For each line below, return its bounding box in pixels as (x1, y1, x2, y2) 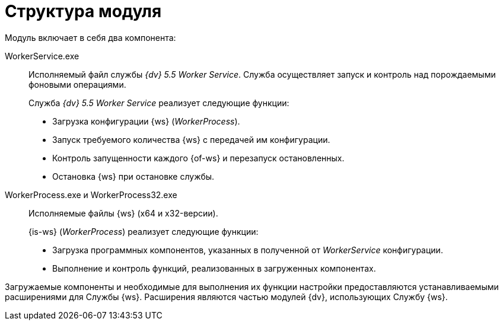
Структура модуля (5, 1, 162, 21)
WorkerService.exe (5, 50, 79, 61)
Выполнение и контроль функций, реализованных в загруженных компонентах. (52, 263, 376, 273)
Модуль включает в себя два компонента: (5, 32, 176, 43)
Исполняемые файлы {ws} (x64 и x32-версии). (28, 208, 218, 218)
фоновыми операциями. (28, 79, 126, 90)
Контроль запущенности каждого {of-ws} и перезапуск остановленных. (52, 152, 345, 163)
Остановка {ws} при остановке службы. (52, 171, 215, 181)
